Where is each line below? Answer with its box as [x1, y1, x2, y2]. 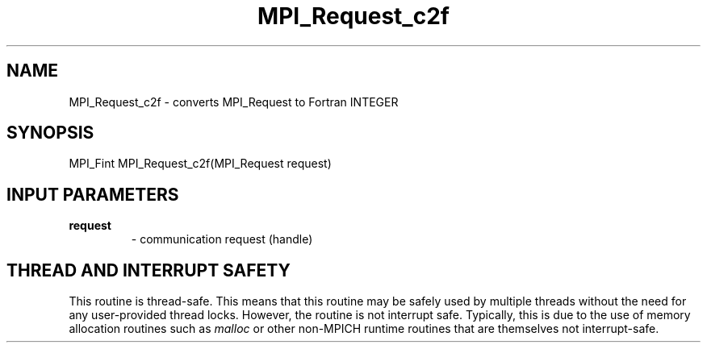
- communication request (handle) [131, 232, 313, 247]
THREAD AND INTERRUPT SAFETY [6, 260, 291, 280]
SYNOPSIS [6, 123, 94, 143]
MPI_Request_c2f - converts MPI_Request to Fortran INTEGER [69, 94, 399, 109]
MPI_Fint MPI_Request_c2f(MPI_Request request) [69, 156, 332, 171]
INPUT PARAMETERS [6, 184, 179, 205]
